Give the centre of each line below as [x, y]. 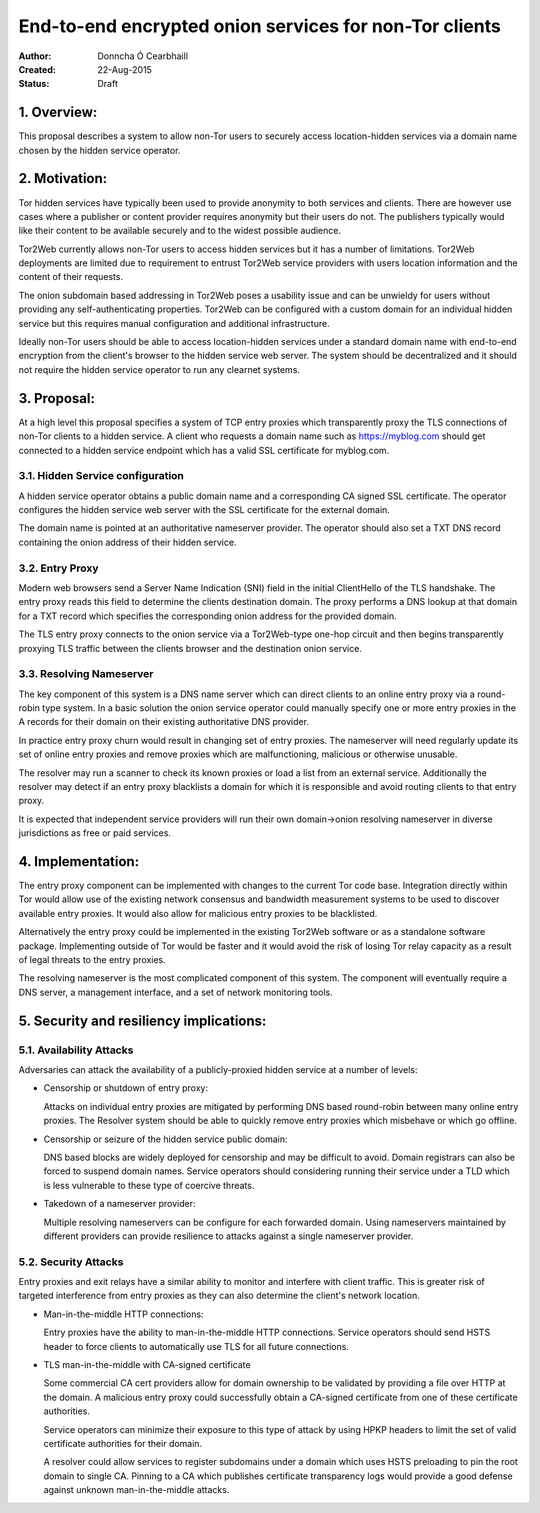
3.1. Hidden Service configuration [101, 476]
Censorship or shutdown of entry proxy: [126, 1088]
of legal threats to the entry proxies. [92, 960]
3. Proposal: [56, 398]
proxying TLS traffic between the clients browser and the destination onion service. [190, 648]
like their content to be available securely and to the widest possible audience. [180, 231]
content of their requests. [71, 277]
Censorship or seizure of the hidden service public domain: [165, 1139]
